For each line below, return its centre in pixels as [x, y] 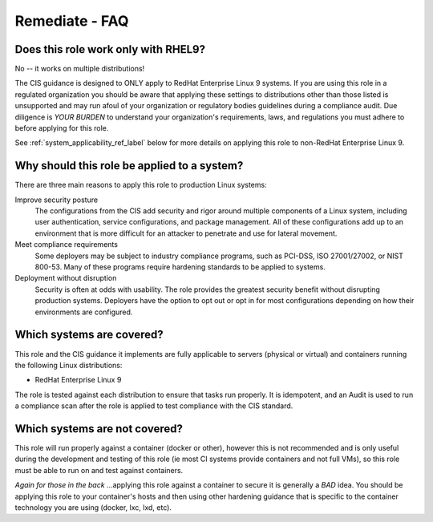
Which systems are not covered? [99, 429]
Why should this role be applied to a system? [129, 166]
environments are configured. [84, 312]
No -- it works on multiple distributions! [80, 69]
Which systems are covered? [89, 335]
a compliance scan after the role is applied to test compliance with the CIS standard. [154, 406]
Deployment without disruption [66, 278]
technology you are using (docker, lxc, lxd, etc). [93, 507]
